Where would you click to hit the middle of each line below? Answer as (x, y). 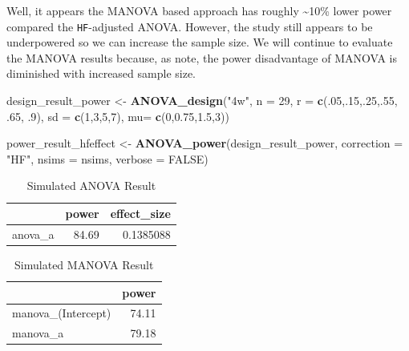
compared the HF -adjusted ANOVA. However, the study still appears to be (190, 26)
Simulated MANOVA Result (84, 264)
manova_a (38, 333)
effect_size (140, 213)
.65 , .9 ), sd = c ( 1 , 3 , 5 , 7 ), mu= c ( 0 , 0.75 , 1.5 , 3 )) (118, 116)
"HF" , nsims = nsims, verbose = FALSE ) (107, 158)
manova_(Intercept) (62, 313)
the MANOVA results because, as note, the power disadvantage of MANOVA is (202, 57)
